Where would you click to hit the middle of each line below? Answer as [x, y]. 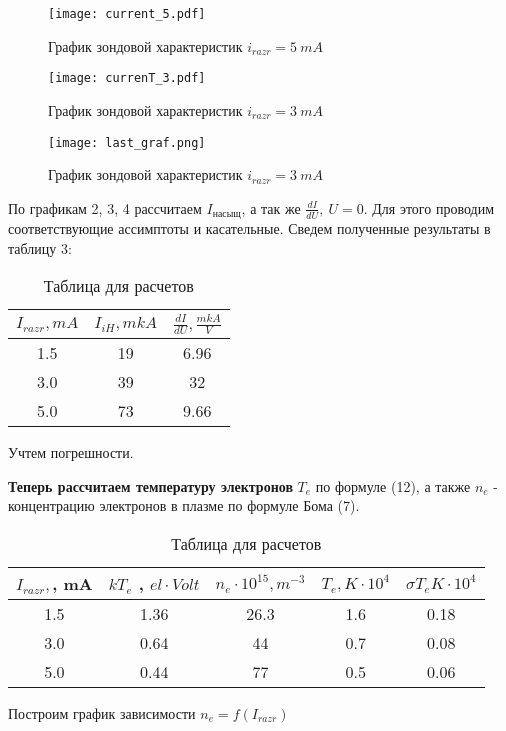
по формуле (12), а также [393, 485]
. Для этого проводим [428, 207]
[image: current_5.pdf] [127, 14]
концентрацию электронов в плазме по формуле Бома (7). [184, 505]
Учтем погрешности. [71, 452]
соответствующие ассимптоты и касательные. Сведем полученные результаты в [249, 228]
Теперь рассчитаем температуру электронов [150, 485]
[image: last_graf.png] [127, 142]
